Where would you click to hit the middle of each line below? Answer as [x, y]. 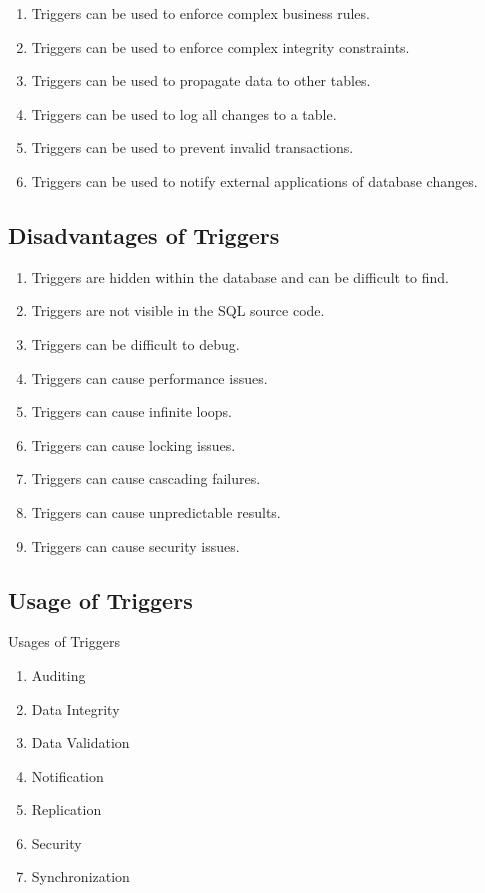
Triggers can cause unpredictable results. [156, 511]
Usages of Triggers [64, 641]
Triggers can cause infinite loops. [131, 411]
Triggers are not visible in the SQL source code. [178, 310]
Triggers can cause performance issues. [149, 377]
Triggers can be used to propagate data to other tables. [201, 80]
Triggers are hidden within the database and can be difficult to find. [240, 276]
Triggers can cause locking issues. [133, 444]
